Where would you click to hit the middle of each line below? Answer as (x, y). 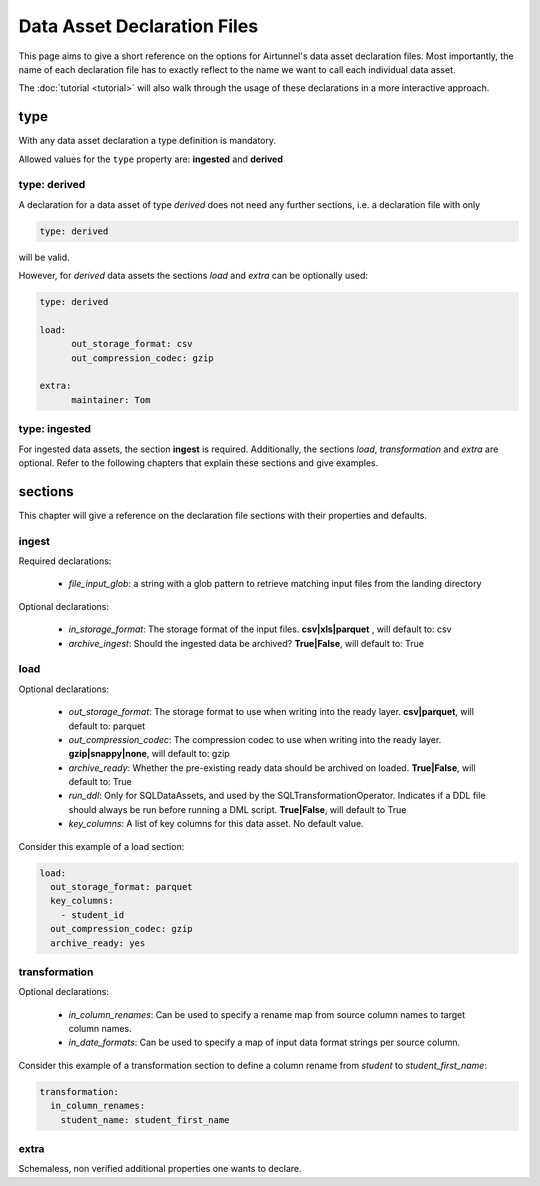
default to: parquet (106, 726)
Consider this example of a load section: (101, 846)
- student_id (92, 914)
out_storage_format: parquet (122, 886)
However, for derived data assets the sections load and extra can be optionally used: (193, 276)
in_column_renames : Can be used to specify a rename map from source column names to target (267, 1014)
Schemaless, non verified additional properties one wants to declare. (160, 1169)
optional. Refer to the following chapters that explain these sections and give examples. (198, 462)
